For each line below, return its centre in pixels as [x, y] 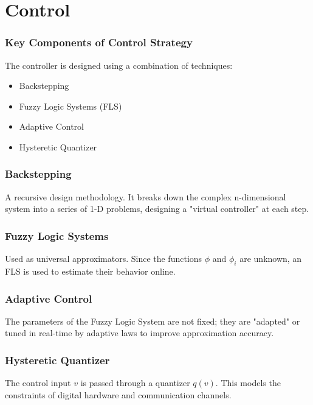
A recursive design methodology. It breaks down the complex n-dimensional [146, 196]
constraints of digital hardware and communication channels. [118, 394]
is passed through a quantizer [135, 383]
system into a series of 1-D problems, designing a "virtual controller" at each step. [157, 209]
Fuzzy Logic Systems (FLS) [71, 106]
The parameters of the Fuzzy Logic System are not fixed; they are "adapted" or [153, 321]
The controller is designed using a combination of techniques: [119, 65]
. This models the [248, 383]
